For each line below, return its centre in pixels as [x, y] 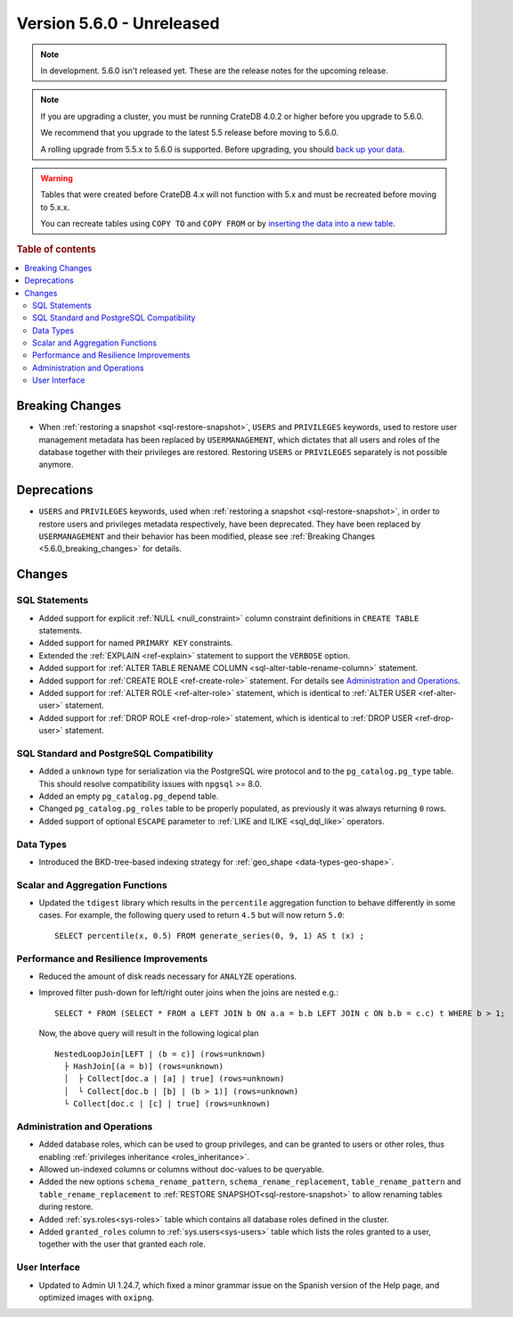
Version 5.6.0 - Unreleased [118, 23]
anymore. [56, 465]
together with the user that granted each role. [122, 1244]
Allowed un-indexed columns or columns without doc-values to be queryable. [181, 1170]
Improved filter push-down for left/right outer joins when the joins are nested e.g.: [188, 993]
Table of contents [57, 250]
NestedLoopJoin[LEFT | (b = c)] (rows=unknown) [160, 1054]
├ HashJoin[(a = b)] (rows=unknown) [144, 1066]
